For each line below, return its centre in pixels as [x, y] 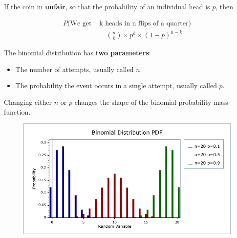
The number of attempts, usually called [75, 69]
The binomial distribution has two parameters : [77, 53]
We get [81, 23]
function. [17, 111]
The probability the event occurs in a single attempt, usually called [116, 85]
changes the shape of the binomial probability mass [151, 102]
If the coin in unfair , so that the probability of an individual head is [107, 6]
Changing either [28, 102]
